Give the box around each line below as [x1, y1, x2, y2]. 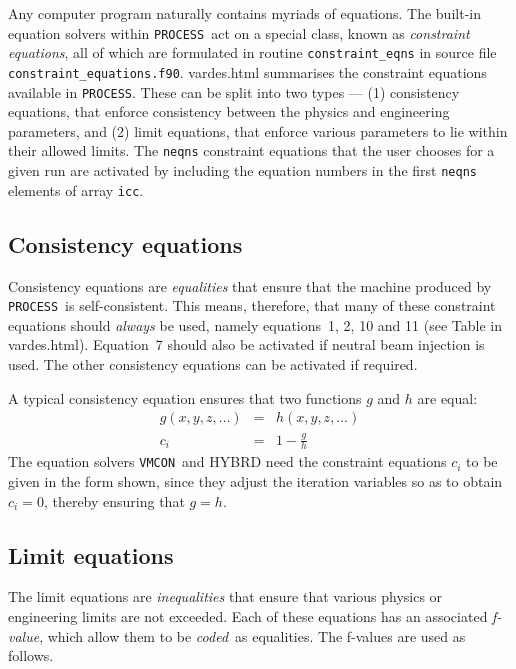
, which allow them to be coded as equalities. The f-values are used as [39, 625, 466, 646]
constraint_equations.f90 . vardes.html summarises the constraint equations [8, 61, 487, 82]
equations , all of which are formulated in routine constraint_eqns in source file [8, 42, 497, 63]
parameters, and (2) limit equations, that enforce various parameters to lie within [8, 120, 508, 141]
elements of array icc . [8, 179, 144, 200]
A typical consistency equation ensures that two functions [8, 387, 362, 408]
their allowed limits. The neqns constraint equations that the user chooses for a [8, 140, 495, 161]
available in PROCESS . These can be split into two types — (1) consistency [8, 81, 460, 102]
